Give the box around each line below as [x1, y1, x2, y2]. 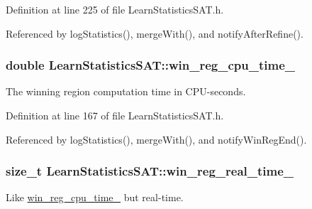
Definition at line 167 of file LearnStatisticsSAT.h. [6, 108, 224, 122]
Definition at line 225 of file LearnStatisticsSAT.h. [6, 2, 224, 16]
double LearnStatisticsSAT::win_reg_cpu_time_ [6, 56, 295, 74]
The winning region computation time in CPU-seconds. [6, 84, 246, 99]
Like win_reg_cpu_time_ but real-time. [6, 190, 184, 205]
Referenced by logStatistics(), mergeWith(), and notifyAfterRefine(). [6, 26, 303, 41]
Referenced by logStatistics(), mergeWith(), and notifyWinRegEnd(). [6, 132, 307, 146]
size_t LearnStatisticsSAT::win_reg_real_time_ [6, 162, 294, 180]
